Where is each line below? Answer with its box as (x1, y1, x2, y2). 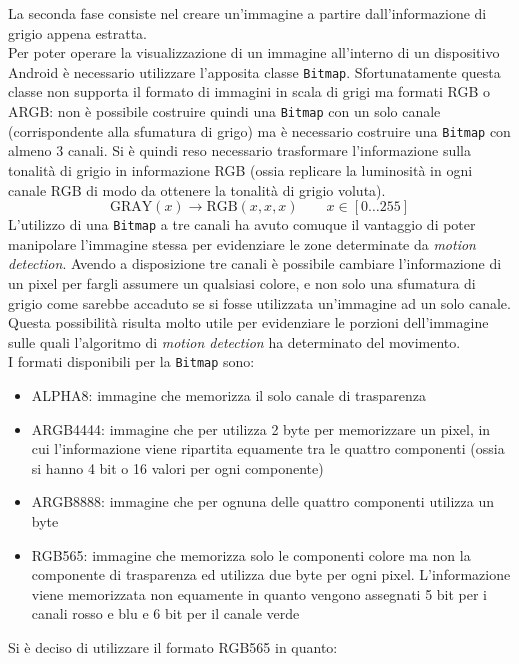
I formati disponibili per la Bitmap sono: (8, 351, 255, 372)
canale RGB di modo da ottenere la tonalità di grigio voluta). (8, 179, 386, 200)
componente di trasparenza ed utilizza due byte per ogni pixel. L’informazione (31, 564, 511, 585)
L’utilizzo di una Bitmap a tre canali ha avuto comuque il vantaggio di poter (8, 214, 476, 235)
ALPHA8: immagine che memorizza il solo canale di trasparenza (31, 385, 426, 405)
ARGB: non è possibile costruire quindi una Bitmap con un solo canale (8, 101, 441, 122)
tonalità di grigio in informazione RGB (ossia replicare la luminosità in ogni (8, 159, 473, 180)
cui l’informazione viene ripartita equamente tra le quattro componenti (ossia (31, 438, 505, 459)
